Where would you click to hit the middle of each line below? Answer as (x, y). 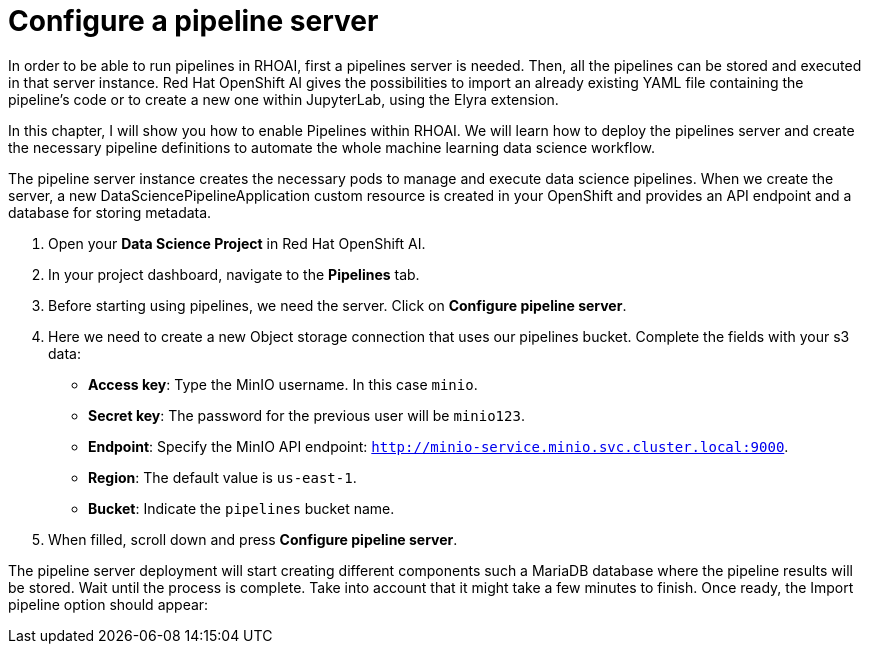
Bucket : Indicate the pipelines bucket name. (241, 508)
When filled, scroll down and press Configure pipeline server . (253, 539)
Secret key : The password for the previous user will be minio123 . (306, 415)
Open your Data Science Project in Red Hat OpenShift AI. (237, 243)
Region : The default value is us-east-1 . (222, 477)
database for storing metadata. (110, 212)
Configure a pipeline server (193, 21)
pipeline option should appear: (108, 604)
